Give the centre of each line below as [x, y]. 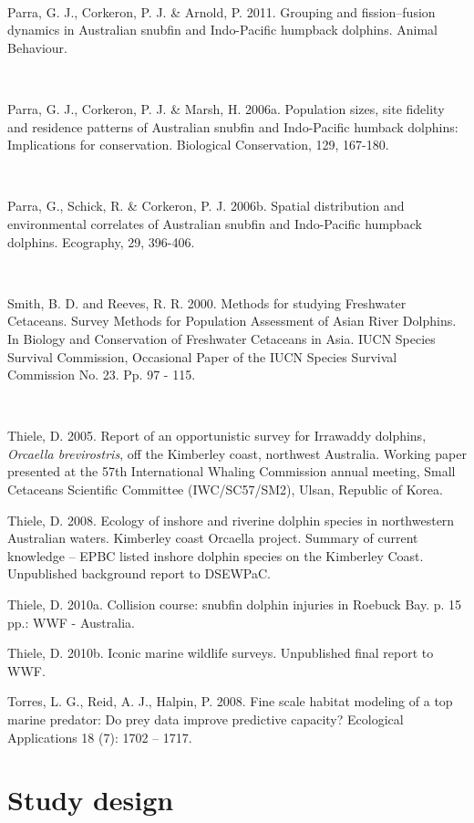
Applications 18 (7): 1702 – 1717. [100, 737]
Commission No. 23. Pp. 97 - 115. [102, 375]
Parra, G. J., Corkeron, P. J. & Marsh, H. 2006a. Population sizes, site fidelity [226, 108]
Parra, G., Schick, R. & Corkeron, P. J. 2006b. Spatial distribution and [206, 206]
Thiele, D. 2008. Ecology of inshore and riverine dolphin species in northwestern [231, 520]
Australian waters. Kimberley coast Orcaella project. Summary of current [213, 538]
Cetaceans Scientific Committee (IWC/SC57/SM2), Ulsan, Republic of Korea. [225, 490]
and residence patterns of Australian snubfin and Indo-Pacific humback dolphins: [233, 126]
